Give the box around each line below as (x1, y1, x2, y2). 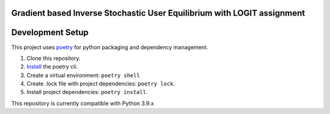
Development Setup (11, 27, 89, 38)
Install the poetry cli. (26, 63, 78, 70)
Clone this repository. (26, 55, 81, 62)
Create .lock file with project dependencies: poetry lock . (26, 80, 175, 87)
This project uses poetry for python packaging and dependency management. (11, 43, 208, 51)
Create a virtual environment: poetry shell (26, 72, 141, 79)
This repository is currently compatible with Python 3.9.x (11, 99, 154, 107)
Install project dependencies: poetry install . (26, 89, 148, 96)
